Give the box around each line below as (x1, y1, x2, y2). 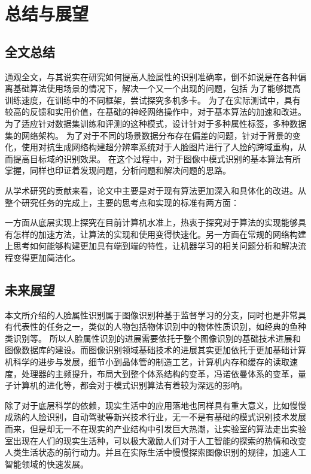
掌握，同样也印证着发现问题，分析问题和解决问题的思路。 (5, 164, 231, 177)
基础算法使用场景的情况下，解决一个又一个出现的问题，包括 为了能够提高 (13, 82, 301, 95)
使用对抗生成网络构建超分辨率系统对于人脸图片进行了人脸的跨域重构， (21, 141, 298, 153)
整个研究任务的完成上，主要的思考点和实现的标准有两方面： (5, 196, 239, 208)
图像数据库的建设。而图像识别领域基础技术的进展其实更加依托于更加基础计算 (5, 344, 306, 356)
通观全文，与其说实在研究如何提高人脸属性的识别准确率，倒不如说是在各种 (5, 70, 298, 83)
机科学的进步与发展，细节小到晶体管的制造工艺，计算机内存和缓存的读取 (5, 355, 289, 368)
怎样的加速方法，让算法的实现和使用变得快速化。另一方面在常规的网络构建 (13, 227, 306, 240)
